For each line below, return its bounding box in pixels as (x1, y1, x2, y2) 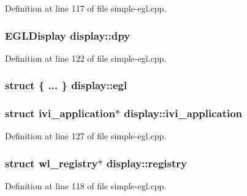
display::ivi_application (124, 106, 243, 121)
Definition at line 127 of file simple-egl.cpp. (5, 129, 167, 142)
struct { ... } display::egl (5, 78, 127, 93)
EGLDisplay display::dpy (5, 27, 131, 43)
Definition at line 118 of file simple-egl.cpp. (5, 180, 167, 192)
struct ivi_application (5, 106, 115, 121)
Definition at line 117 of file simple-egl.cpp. (5, 2, 167, 14)
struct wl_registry (5, 155, 98, 170)
